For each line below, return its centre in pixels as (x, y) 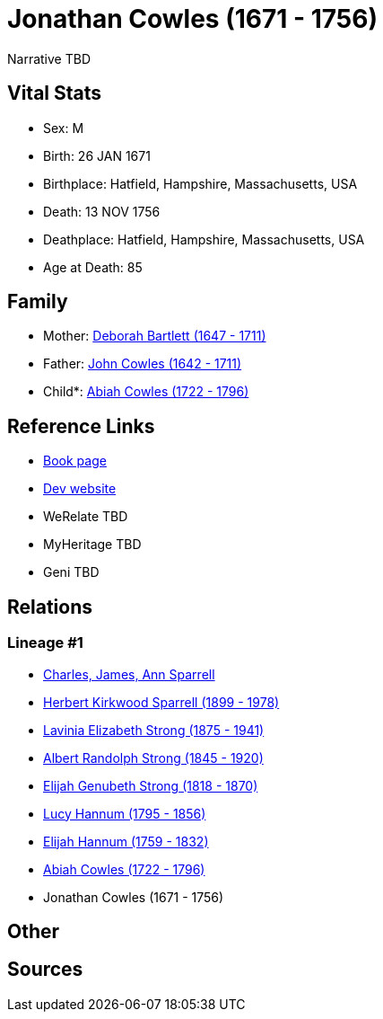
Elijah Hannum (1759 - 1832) (126, 841)
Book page (75, 461)
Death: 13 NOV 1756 (102, 211)
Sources (45, 970)
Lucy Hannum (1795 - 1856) (125, 813)
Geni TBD (71, 572)
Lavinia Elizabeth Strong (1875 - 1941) (154, 730)
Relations (50, 607)
